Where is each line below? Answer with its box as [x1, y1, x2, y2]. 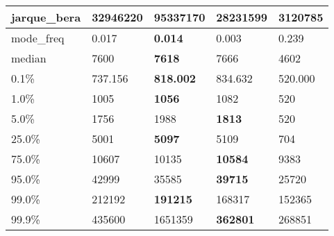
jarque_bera [11, 9, 81, 25]
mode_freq [11, 30, 65, 46]
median [11, 50, 47, 66]
